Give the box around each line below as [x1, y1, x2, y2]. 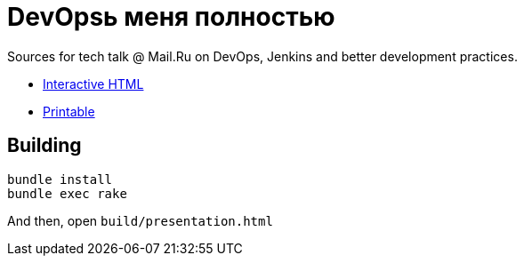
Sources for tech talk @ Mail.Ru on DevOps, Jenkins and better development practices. [7, 48, 518, 64]
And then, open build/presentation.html [7, 212, 273, 228]
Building [7, 134, 82, 157]
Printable [43, 103, 95, 119]
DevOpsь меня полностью [7, 2, 335, 32]
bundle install [7, 171, 113, 187]
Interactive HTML [43, 76, 144, 92]
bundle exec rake [7, 186, 127, 201]
